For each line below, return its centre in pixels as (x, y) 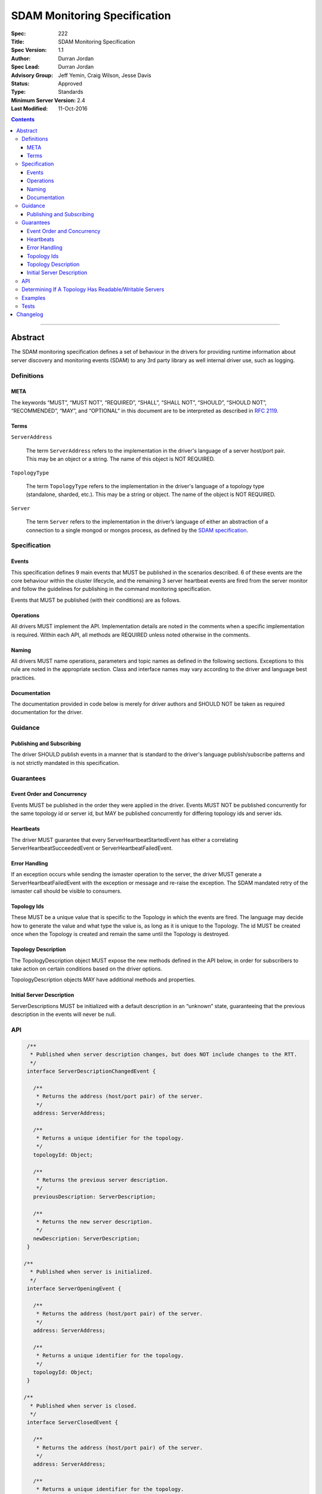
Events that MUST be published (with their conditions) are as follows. (96, 600)
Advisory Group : (32, 75)
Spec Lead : (25, 67)
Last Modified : (29, 109)
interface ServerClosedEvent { (73, 1423)
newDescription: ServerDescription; (86, 1238)
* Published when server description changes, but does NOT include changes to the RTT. (164, 1054)
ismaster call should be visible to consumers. (66, 891)
